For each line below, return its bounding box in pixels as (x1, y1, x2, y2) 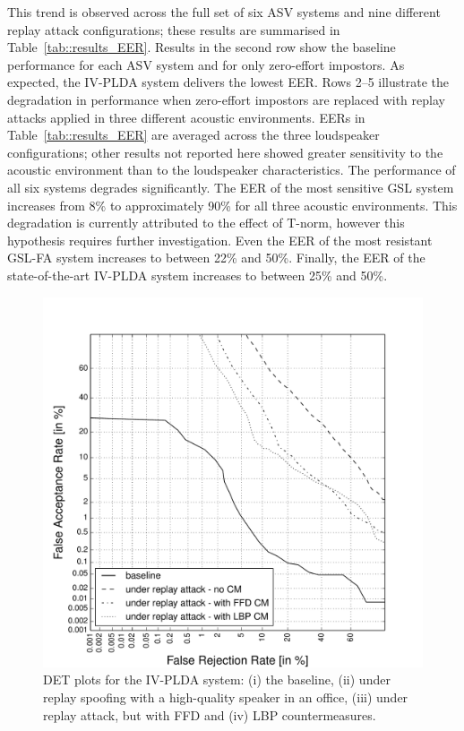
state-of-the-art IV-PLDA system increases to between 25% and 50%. (7, 265, 388, 284)
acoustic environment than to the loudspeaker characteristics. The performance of (7, 160, 456, 179)
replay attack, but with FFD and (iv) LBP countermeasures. (43, 705, 376, 724)
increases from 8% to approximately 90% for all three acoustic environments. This (7, 195, 458, 214)
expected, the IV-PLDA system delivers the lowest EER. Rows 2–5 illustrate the (7, 73, 449, 91)
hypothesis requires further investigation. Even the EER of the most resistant (7, 230, 433, 249)
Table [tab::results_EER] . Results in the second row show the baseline (7, 38, 396, 56)
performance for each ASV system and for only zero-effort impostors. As (7, 55, 405, 73)
